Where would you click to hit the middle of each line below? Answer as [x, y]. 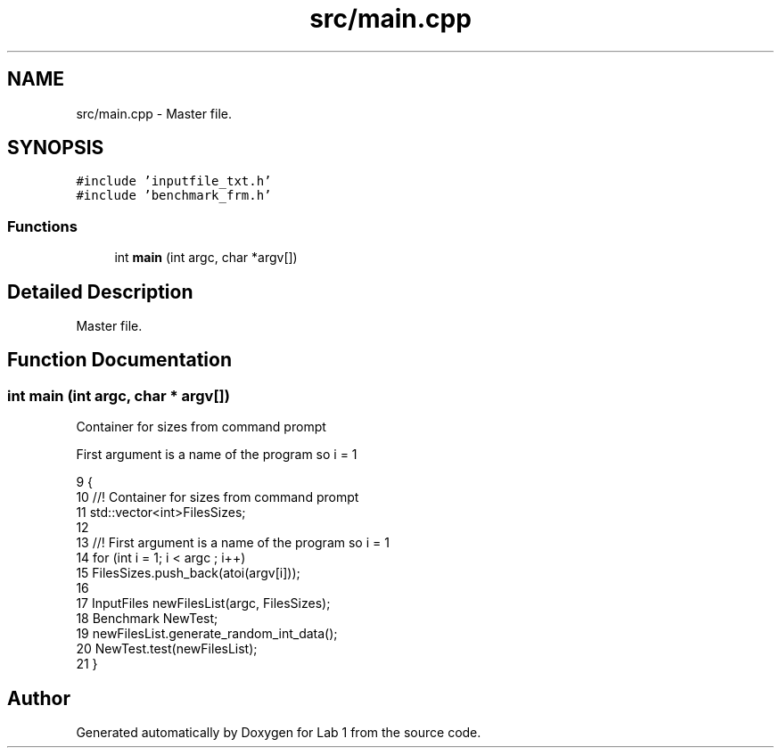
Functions [42, 226]
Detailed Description [100, 291]
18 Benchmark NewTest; [147, 619]
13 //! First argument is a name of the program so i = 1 [233, 543]
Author [39, 698]
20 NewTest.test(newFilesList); [167, 649]
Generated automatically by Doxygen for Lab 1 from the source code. [279, 733]
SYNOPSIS [56, 148]
